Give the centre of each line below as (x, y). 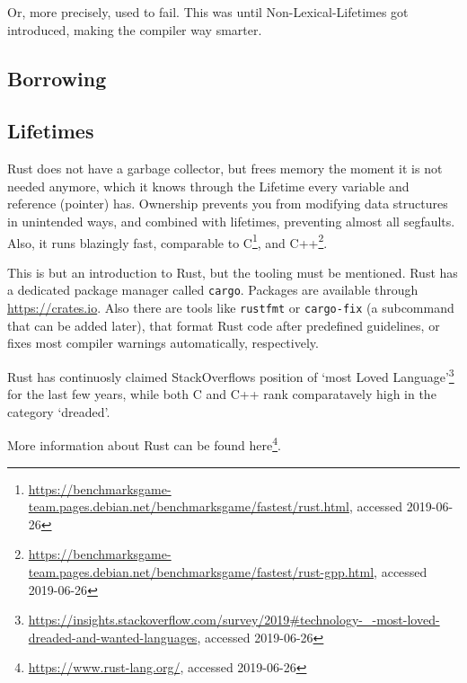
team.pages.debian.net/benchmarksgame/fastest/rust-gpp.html (201, 571)
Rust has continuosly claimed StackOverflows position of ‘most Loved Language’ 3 (231, 375)
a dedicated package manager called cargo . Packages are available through (213, 290)
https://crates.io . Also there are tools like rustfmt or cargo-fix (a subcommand (231, 308)
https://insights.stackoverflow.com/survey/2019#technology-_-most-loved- (234, 620)
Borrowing (57, 78)
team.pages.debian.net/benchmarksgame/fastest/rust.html (189, 506)
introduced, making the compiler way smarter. (135, 29)
